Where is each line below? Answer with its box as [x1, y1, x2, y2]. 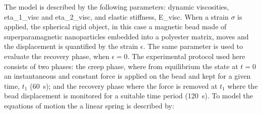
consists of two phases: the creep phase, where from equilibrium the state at [4, 61, 238, 71]
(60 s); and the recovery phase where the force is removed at [30, 80, 218, 91]
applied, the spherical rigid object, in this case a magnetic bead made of [4, 21, 227, 32]
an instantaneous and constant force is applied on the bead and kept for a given [4, 71, 251, 81]
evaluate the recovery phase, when [4, 50, 109, 61]
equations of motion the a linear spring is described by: [4, 100, 174, 110]
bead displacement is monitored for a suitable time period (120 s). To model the [4, 90, 253, 101]
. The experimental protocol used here [127, 50, 245, 61]
